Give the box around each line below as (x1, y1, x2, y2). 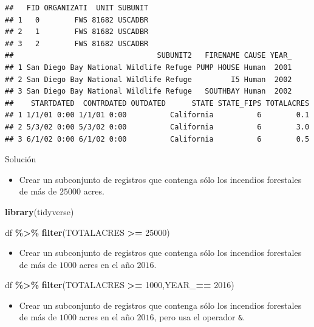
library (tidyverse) (5, 205, 74, 218)
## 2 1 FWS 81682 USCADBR (5, 27, 149, 36)
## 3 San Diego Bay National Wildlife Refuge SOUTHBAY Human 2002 (5, 87, 292, 96)
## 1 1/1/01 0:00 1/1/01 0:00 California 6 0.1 (5, 111, 310, 120)
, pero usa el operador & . (154, 311, 245, 323)
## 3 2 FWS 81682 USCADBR (5, 39, 149, 48)
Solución (5, 153, 36, 165)
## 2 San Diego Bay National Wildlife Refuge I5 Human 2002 (5, 75, 292, 84)
